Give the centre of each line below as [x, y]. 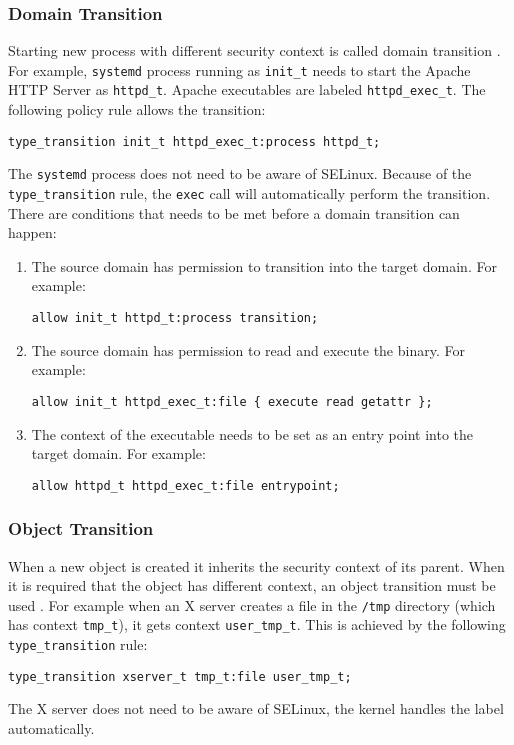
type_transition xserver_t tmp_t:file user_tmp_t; [180, 676]
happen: [32, 232]
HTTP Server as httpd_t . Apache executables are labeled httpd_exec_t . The [247, 89]
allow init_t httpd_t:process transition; [175, 318]
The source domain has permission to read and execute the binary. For [248, 349]
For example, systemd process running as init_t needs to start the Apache [239, 69]
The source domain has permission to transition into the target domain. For [264, 265]
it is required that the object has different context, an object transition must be [252, 585]
